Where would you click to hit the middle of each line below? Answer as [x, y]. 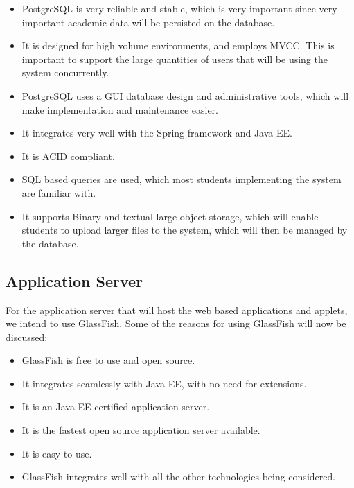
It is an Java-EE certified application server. [116, 407]
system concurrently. [65, 72]
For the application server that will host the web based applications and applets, [177, 310]
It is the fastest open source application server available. [141, 430]
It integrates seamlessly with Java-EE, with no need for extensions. [164, 383]
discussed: [27, 337]
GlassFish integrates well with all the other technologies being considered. [179, 477]
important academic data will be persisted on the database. [148, 22]
